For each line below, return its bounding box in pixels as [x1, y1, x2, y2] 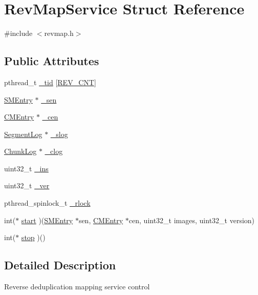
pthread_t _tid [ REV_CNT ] [4, 76, 96, 87]
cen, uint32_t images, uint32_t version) [128, 214, 255, 225]
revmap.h [44, 28, 74, 38]
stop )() [21, 232, 46, 243]
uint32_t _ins [4, 163, 49, 173]
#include [4, 28, 33, 38]
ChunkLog [4, 146, 37, 156]
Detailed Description [4, 257, 116, 273]
